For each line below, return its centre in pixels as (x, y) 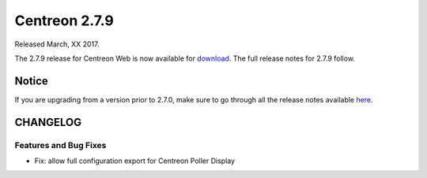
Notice (32, 81)
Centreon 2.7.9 (64, 20)
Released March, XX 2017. (57, 44)
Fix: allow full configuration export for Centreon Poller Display (135, 161)
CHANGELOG (48, 122)
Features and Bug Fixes (60, 145)
